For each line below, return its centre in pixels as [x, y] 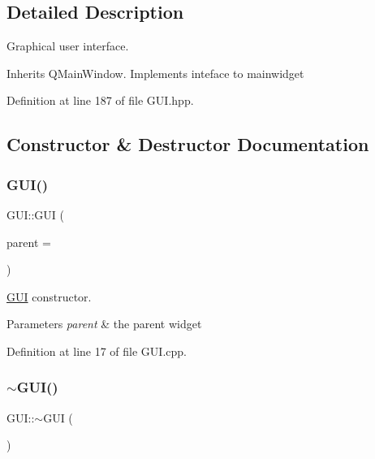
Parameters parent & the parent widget [104, 324]
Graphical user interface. [68, 46]
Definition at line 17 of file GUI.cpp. [97, 351]
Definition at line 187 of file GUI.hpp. [100, 100]
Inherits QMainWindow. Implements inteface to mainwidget [155, 73]
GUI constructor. [49, 296]
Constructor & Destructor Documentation [188, 144]
